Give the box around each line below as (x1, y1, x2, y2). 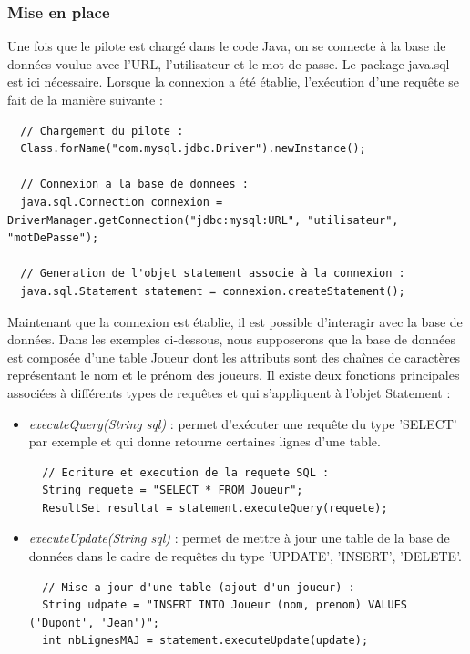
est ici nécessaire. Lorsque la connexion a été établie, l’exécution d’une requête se (7, 72, 460, 91)
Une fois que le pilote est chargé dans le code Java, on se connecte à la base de (7, 36, 446, 56)
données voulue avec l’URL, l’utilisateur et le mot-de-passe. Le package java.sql (7, 54, 450, 73)
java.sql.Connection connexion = (20, 195, 223, 209)
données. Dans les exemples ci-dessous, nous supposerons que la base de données (7, 330, 455, 349)
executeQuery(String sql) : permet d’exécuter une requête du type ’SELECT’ (28, 414, 457, 433)
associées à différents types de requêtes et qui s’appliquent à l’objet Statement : (7, 383, 451, 402)
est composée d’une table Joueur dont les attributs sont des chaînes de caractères (7, 347, 461, 366)
